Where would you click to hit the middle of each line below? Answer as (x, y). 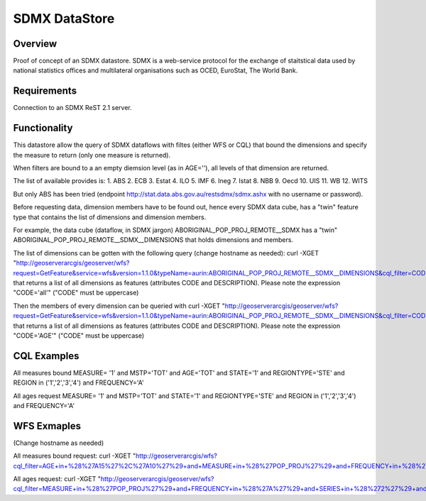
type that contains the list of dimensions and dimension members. (110, 217)
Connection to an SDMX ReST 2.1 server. (73, 108)
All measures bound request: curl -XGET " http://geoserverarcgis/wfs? (115, 456)
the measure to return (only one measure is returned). (92, 155)
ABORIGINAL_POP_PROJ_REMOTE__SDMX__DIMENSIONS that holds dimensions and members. (153, 240)
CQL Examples (46, 356)
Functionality (43, 128)
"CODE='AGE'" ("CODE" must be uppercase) (79, 335)
